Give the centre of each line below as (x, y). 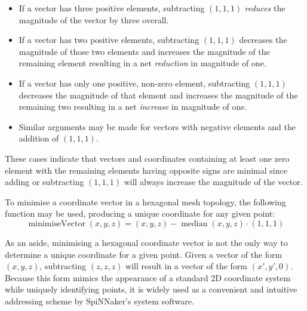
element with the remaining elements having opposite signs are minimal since (146, 170)
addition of (39, 138)
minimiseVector (57, 224)
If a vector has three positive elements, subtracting (112, 8)
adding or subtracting (44, 182)
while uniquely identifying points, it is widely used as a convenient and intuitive (151, 289)
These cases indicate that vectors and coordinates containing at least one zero (147, 158)
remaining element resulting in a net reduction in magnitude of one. (142, 63)
